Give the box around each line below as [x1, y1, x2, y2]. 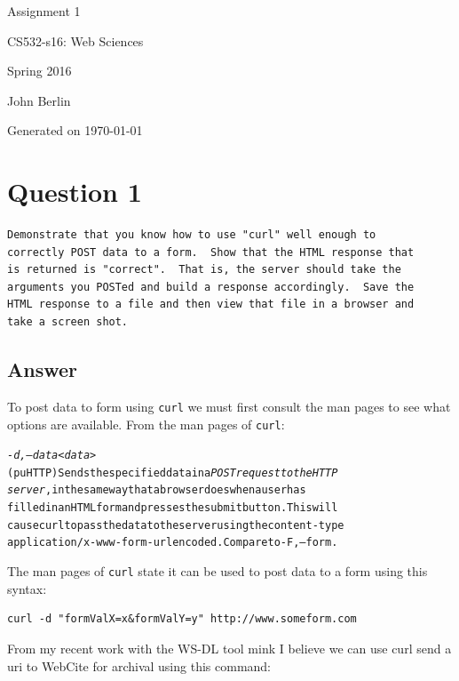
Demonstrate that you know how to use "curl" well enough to [7, 228, 376, 242]
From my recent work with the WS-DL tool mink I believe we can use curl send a [7, 638, 452, 657]
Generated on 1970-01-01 [7, 121, 143, 140]
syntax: [7, 579, 47, 597]
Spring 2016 [7, 61, 72, 80]
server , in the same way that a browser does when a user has [7, 484, 306, 497]
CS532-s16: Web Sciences [7, 31, 144, 50]
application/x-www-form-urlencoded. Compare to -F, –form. [7, 536, 338, 549]
